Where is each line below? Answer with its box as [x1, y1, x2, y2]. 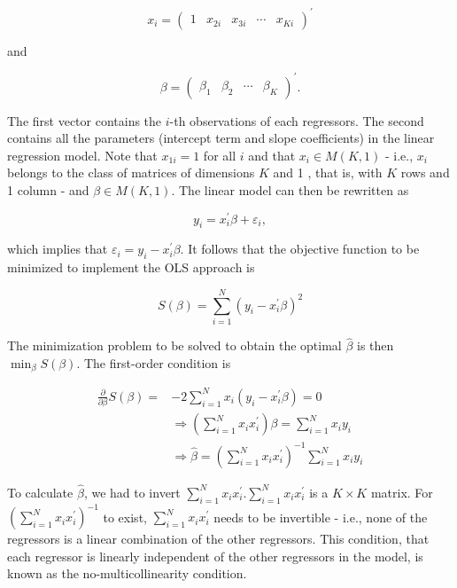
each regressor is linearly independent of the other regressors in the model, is [7, 546, 423, 565]
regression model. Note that [7, 145, 158, 164]
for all [203, 145, 236, 164]
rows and [400, 163, 450, 182]
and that [248, 145, 296, 164]
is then [357, 336, 394, 355]
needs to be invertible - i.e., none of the [213, 507, 428, 526]
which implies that [7, 239, 108, 258]
